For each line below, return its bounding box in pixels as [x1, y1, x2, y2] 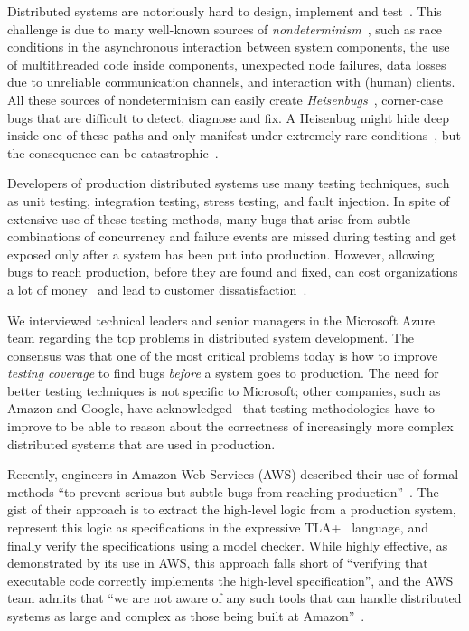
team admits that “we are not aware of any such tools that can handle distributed [7, 589, 462, 607]
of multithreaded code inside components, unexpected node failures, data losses [7, 54, 446, 73]
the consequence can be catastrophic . [7, 143, 219, 162]
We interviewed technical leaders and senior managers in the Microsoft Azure [7, 310, 436, 329]
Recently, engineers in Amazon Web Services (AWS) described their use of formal [7, 465, 459, 484]
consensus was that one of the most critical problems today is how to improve [7, 345, 438, 364]
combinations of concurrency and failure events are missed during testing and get [7, 227, 457, 246]
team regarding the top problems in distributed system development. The [7, 328, 415, 347]
